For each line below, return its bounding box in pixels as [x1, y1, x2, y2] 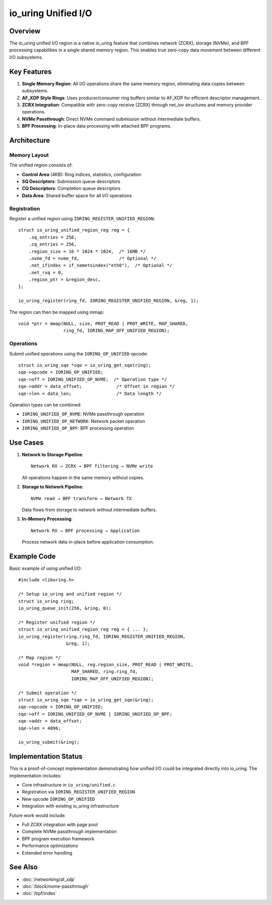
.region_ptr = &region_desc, [28, 277, 101, 282]
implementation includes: [9, 772, 62, 778]
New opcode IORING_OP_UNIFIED [22, 796, 95, 802]
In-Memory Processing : [22, 516, 73, 522]
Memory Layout [9, 151, 49, 158]
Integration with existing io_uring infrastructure [22, 803, 119, 809]
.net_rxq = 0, [28, 270, 64, 275]
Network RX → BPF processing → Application [31, 527, 140, 533]
